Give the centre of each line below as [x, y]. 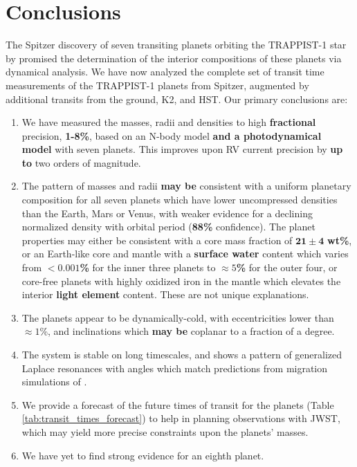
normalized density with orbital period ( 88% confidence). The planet [168, 227]
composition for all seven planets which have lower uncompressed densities [180, 200]
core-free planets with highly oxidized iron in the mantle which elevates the [181, 281]
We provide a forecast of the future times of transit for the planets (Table [178, 404]
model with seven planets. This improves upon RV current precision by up [182, 149]
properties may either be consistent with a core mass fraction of [157, 240]
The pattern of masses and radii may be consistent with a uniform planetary [186, 186]
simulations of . [54, 382]
